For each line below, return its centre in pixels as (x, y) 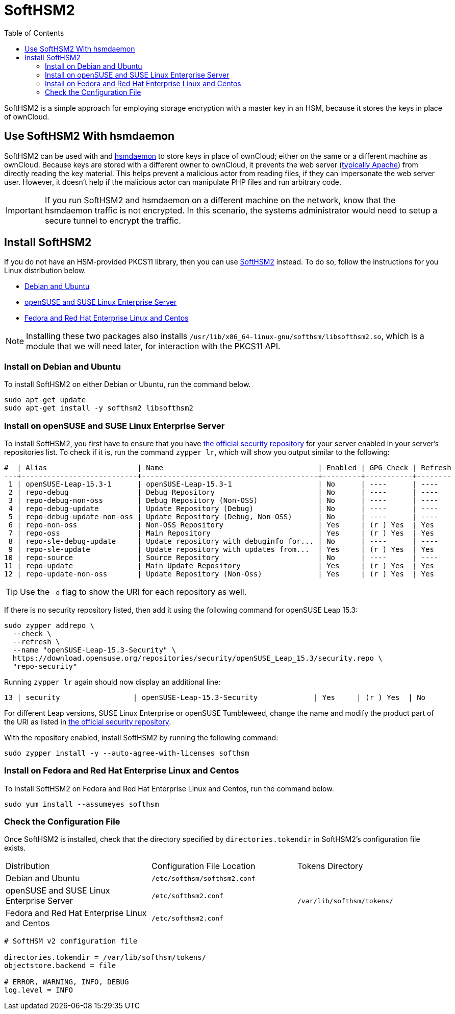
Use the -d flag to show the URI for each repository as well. (133, 591)
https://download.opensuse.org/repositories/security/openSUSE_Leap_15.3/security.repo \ (197, 658)
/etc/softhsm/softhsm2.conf (203, 878)
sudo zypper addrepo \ (49, 625)
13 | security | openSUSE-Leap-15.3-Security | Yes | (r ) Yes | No (215, 697)
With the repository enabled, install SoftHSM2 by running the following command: (141, 737)
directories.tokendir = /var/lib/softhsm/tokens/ (105, 958)
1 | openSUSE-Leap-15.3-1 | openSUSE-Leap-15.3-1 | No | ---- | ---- (223, 484)
